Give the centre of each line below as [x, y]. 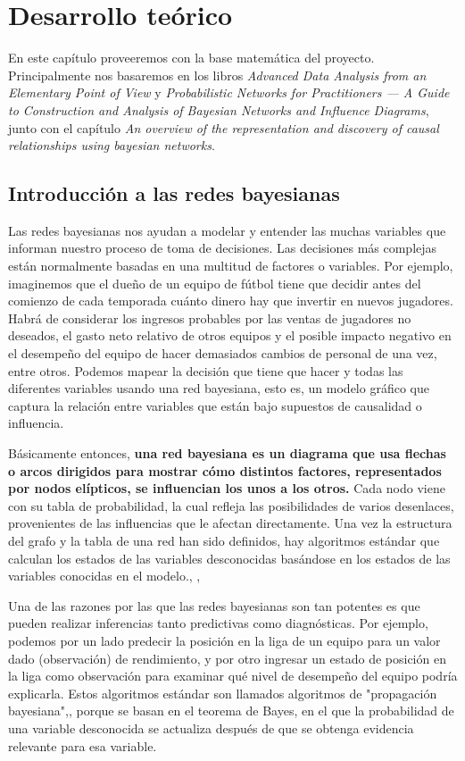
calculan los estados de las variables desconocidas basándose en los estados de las [229, 558]
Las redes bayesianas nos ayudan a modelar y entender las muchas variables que [227, 230]
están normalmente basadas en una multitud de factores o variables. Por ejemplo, [231, 266]
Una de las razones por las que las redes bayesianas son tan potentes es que [214, 605]
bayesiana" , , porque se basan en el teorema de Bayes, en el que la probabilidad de [231, 711]
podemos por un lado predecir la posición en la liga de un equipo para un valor [224, 640]
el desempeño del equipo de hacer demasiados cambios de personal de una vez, [223, 353]
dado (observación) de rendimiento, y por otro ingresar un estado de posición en [227, 658]
